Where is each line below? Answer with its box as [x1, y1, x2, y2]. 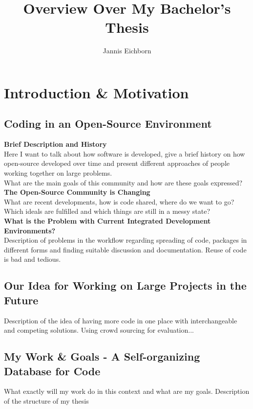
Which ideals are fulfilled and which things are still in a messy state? [4, 206, 211, 216]
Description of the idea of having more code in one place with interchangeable [4, 315, 237, 325]
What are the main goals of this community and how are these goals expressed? [4, 177, 243, 187]
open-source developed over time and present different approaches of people [4, 158, 230, 168]
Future [4, 292, 39, 307]
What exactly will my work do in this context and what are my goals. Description [4, 386, 250, 396]
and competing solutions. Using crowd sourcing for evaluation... [4, 325, 194, 335]
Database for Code [4, 363, 101, 378]
